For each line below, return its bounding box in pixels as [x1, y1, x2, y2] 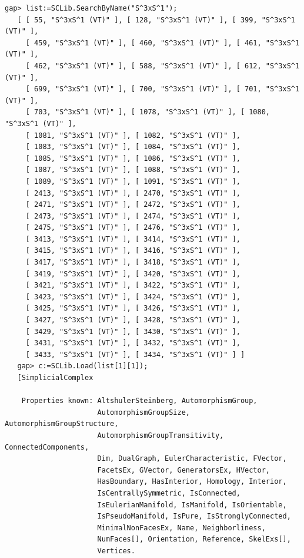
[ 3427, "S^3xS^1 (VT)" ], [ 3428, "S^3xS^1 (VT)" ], [25, 316, 240, 325]
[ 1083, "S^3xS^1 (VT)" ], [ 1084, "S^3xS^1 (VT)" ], [25, 143, 240, 151]
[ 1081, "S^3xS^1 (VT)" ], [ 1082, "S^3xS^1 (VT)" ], [25, 131, 240, 140]
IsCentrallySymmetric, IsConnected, [97, 488, 240, 497]
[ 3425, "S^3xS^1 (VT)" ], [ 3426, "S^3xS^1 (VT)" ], [25, 304, 240, 313]
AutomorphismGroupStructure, [5, 420, 119, 428]
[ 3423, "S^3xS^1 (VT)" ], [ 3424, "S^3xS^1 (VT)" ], [25, 292, 240, 301]
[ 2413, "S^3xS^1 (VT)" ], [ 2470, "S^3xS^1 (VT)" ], [25, 189, 240, 197]
